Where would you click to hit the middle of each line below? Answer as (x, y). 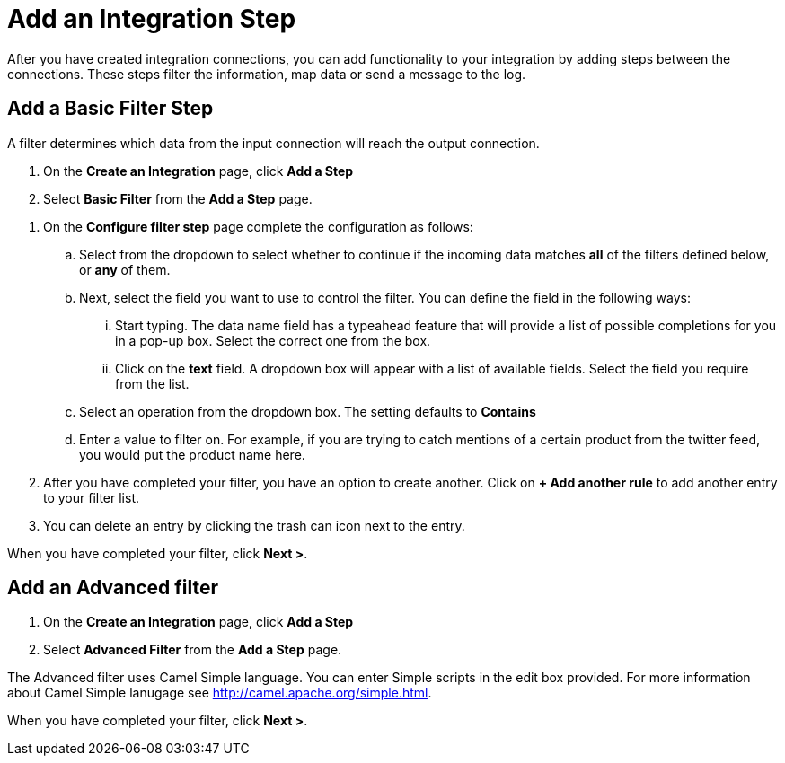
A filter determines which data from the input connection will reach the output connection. (273, 143)
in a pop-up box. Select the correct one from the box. (273, 340)
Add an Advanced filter (113, 588)
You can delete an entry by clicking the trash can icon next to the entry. (254, 525)
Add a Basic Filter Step (110, 109)
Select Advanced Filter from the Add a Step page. (193, 650)
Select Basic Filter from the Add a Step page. (178, 198)
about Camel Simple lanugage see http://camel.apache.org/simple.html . (220, 693)
